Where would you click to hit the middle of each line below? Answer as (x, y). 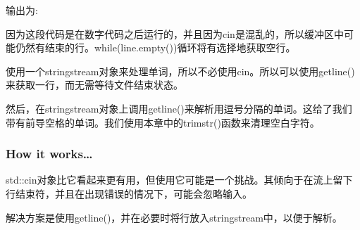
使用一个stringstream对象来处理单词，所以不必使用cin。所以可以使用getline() (180, 71)
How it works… (49, 154)
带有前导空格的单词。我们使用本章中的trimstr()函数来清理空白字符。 (163, 122)
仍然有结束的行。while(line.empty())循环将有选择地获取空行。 (155, 47)
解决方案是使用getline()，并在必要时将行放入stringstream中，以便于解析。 (174, 217)
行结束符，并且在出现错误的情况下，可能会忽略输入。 (129, 193)
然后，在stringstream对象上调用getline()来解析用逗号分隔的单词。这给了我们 (179, 108)
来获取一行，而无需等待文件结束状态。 (94, 85)
